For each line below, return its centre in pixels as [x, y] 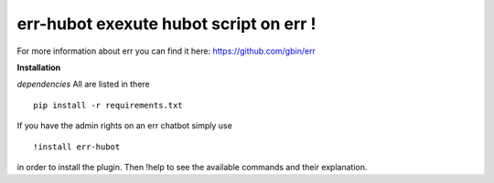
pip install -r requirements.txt [108, 105]
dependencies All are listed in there [83, 84]
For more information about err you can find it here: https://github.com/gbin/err [166, 51]
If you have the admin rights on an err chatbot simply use [124, 126]
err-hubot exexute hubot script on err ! [166, 24]
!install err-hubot [77, 147]
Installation [39, 67]
